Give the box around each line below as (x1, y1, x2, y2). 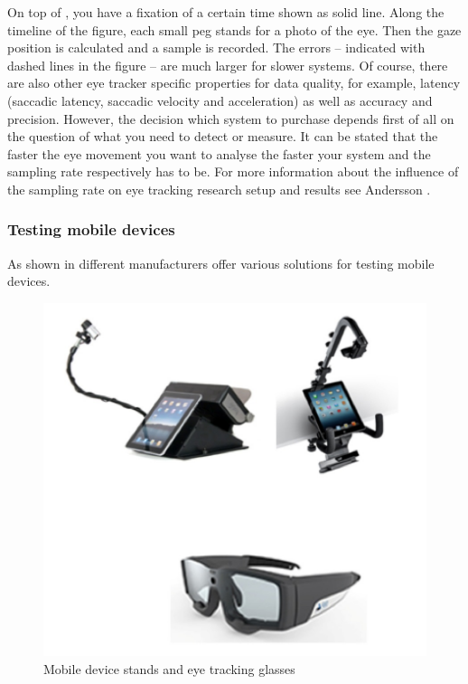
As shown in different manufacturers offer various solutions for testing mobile (7, 253, 435, 272)
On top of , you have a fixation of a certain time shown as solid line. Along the (7, 3, 445, 21)
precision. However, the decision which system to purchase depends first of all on (7, 109, 454, 128)
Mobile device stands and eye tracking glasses (43, 660, 295, 679)
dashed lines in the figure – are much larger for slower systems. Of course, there (7, 55, 448, 74)
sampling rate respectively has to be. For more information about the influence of (7, 162, 459, 181)
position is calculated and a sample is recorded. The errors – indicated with (7, 38, 426, 57)
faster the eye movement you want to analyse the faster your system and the (7, 144, 431, 163)
